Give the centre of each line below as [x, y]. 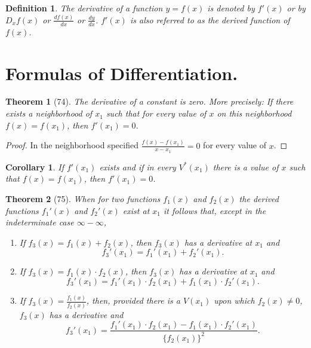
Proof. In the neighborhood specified [72, 145]
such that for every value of [156, 113]
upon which [234, 300]
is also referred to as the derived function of [210, 19]
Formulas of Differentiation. [122, 73]
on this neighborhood [254, 113]
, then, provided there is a [133, 300]
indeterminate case [40, 222]
